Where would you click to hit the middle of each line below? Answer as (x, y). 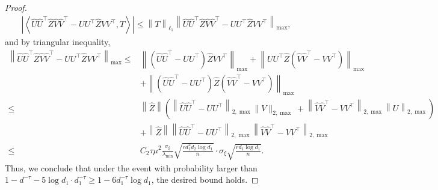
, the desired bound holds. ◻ (205, 179)
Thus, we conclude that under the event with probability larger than (131, 167)
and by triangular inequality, (58, 42)
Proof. (16, 7)
